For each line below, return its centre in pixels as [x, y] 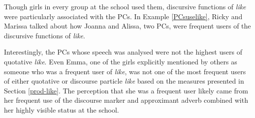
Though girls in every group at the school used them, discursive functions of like [125, 6]
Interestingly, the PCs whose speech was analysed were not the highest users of [123, 52]
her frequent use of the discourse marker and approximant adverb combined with [126, 100]
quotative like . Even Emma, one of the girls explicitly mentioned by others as [121, 61]
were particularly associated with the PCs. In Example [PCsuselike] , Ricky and [123, 16]
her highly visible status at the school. [62, 109]
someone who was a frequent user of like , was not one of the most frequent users [125, 71]
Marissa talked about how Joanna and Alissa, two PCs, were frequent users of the [127, 26]
